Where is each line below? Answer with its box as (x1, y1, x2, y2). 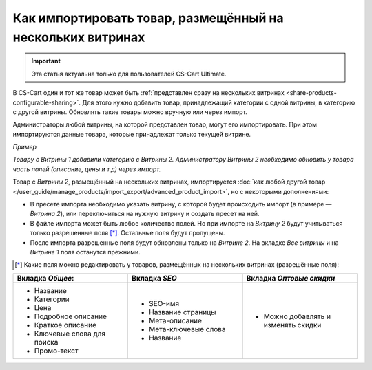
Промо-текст (34, 346, 79, 356)
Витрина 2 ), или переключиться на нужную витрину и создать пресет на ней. (30, 210, 260, 218)
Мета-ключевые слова (149, 324, 227, 334)
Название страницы (149, 307, 216, 316)
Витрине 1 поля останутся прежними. (30, 248, 141, 256)
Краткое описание (34, 320, 96, 329)
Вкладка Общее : (17, 273, 74, 283)
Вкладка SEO (132, 273, 177, 283)
